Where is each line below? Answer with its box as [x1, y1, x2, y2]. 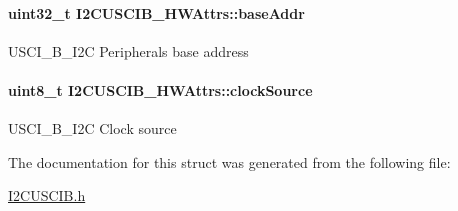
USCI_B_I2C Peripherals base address [8, 40, 249, 61]
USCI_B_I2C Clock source [8, 118, 177, 139]
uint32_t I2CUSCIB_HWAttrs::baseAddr [8, 2, 305, 23]
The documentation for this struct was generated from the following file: [8, 151, 451, 172]
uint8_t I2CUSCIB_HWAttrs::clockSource [8, 79, 313, 100]
